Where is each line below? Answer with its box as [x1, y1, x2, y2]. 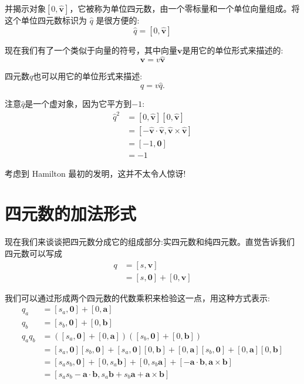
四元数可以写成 [5, 247, 62, 259]
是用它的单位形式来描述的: [182, 43, 283, 56]
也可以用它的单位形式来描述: [33, 70, 143, 82]
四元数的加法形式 [5, 201, 137, 225]
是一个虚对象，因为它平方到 [25, 97, 132, 110]
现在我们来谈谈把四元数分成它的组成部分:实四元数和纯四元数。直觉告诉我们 [5, 235, 295, 248]
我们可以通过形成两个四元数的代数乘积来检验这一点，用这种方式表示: [5, 291, 270, 304]
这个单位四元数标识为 [5, 14, 87, 26]
